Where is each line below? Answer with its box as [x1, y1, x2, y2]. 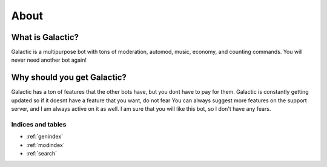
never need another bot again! [11, 56, 87, 64]
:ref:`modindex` [26, 141, 65, 148]
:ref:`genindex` [26, 133, 64, 140]
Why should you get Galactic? [11, 73, 127, 83]
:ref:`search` [26, 150, 58, 157]
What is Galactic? [11, 32, 79, 42]
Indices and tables [11, 120, 67, 128]
